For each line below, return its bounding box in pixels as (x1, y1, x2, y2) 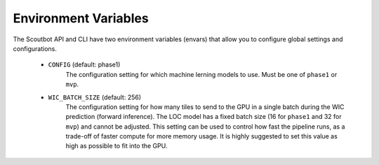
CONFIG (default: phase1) (48, 60, 121, 69)
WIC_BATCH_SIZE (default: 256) (48, 93, 142, 101)
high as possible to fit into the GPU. (65, 142, 168, 150)
